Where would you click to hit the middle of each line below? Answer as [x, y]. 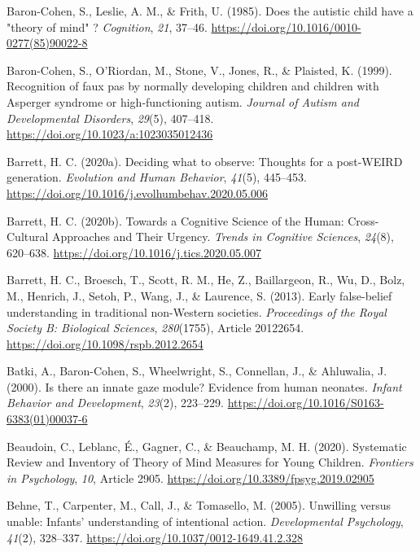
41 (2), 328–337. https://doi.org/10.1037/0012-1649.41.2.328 [155, 537]
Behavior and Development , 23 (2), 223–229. [116, 403]
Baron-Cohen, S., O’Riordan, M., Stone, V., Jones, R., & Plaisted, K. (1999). [199, 70]
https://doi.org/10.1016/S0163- [306, 403]
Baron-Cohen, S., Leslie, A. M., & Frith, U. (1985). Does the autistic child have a [210, 11]
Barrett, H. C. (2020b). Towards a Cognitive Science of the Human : [175, 220]
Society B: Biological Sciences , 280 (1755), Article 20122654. [155, 328]
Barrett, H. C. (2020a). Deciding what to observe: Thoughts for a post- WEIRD [205, 161]
